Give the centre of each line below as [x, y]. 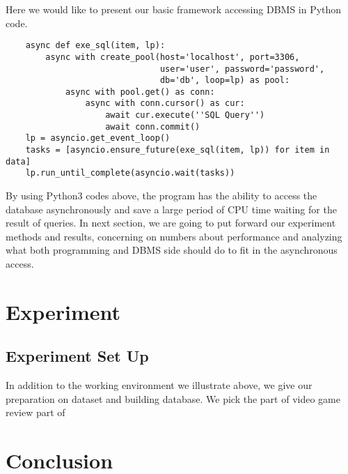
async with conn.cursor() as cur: [165, 104]
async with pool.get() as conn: [140, 92]
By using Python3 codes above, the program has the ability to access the [161, 196]
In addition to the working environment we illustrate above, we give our [159, 385]
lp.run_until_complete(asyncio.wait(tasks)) [130, 173]
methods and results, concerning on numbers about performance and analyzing [174, 236]
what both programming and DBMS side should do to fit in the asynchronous [172, 250]
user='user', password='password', [242, 69]
